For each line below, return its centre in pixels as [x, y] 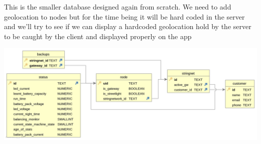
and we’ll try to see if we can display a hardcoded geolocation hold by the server [128, 26]
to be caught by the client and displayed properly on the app [98, 36]
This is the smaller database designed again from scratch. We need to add [118, 7]
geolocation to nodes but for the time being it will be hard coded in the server [124, 16]
